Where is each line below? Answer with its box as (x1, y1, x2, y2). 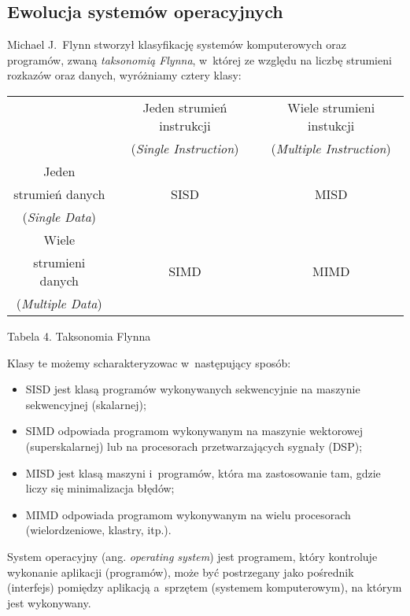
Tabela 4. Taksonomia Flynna (7, 327, 151, 344)
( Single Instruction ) (131, 138, 239, 157)
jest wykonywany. (7, 594, 91, 610)
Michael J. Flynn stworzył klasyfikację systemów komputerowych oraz (7, 36, 346, 53)
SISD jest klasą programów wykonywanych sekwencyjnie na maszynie (25, 381, 360, 397)
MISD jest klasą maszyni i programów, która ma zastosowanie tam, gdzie (25, 464, 381, 481)
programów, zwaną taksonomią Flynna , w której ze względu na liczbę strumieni (7, 51, 392, 68)
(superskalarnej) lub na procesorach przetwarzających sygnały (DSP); (25, 437, 363, 454)
